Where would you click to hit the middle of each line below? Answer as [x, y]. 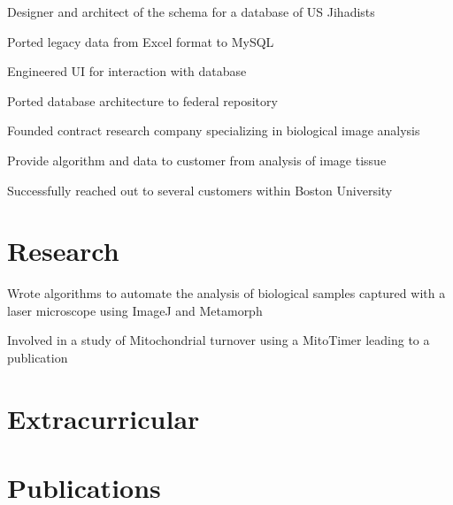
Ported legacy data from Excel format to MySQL [141, 41]
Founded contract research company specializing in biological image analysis [214, 130]
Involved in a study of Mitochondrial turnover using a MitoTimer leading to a [219, 340]
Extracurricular [104, 418]
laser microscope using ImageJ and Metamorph [135, 310]
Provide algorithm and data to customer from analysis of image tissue [197, 160]
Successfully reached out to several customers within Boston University [200, 190]
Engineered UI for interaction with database [127, 71]
